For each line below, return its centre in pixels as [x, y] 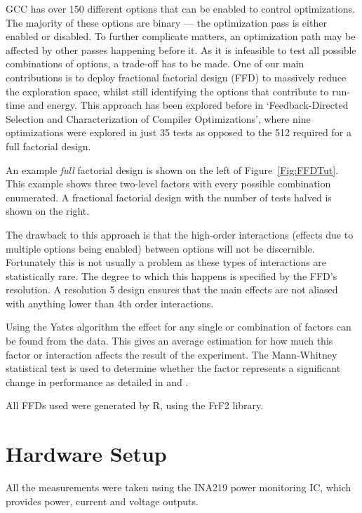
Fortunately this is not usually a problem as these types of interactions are [166, 262]
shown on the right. [48, 211]
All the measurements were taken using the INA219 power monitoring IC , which [179, 487]
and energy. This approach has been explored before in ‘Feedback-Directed [188, 105]
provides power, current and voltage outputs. [102, 501]
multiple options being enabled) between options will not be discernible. [160, 248]
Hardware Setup [86, 454]
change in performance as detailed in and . [97, 381]
